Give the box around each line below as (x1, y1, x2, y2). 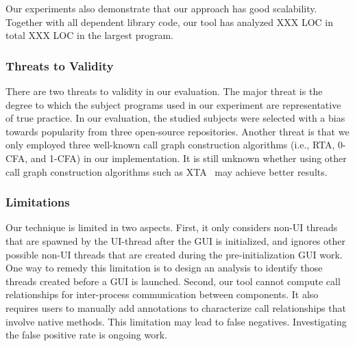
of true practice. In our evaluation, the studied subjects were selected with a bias (5, 111, 345, 125)
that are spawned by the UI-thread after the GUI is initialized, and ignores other (5, 233, 345, 248)
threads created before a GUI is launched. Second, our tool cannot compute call (5, 274, 341, 288)
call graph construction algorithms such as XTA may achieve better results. (5, 164, 328, 178)
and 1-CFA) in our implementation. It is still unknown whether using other (30, 150, 347, 165)
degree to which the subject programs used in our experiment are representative (5, 97, 341, 111)
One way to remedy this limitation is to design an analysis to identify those (5, 261, 323, 275)
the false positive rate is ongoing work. (5, 328, 167, 342)
